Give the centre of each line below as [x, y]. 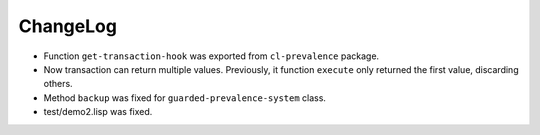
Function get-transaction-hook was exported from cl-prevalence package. [211, 56]
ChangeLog [67, 26]
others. [58, 84]
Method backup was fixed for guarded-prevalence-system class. [185, 97]
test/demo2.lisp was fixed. [98, 112]
